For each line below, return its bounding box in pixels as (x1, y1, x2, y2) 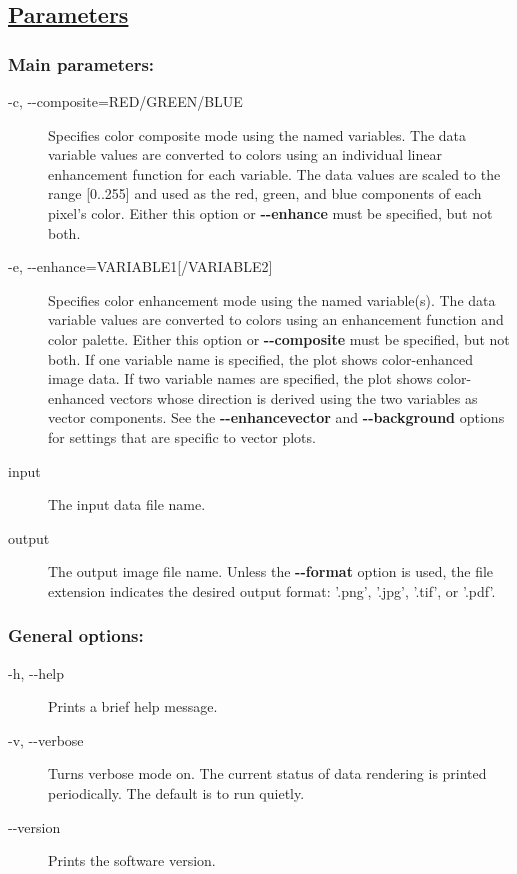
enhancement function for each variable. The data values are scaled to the (48, 163, 501, 184)
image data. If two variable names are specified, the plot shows (48, 368, 433, 389)
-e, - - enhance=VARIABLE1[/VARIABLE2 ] (8, 256, 273, 277)
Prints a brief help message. (48, 696, 218, 717)
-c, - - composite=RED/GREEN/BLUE (8, 91, 243, 111)
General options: (8, 623, 144, 648)
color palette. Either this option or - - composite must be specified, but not (48, 328, 510, 349)
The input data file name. (48, 494, 206, 515)
